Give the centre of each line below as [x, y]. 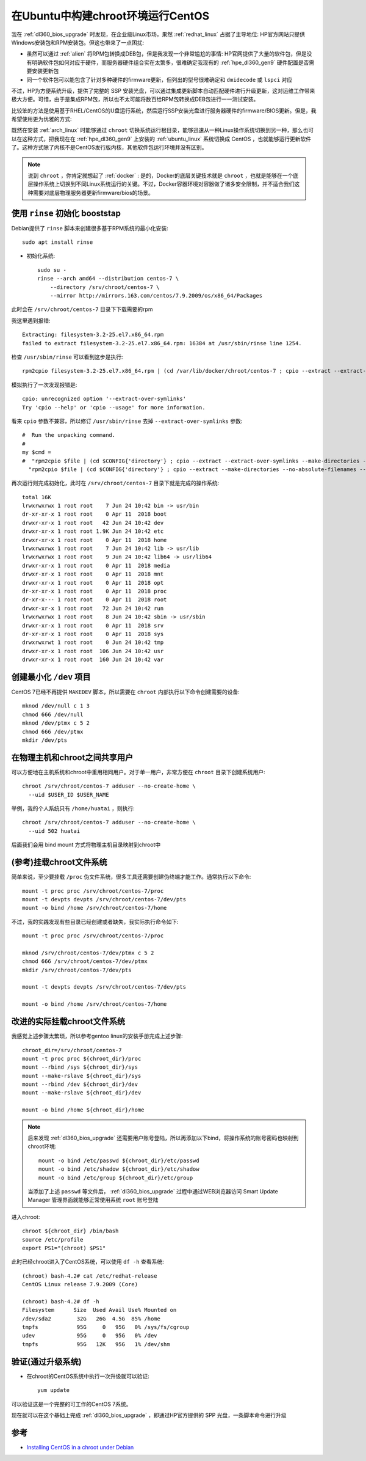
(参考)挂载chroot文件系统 [59, 862]
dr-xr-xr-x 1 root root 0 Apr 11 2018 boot [95, 514]
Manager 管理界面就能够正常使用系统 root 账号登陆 [93, 1200]
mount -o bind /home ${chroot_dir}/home [83, 1110]
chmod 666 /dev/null [53, 714]
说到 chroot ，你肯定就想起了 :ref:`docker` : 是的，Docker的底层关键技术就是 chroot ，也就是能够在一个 [160, 176]
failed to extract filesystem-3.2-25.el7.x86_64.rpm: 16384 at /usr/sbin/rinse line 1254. [162, 343]
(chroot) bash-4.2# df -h [61, 1301]
